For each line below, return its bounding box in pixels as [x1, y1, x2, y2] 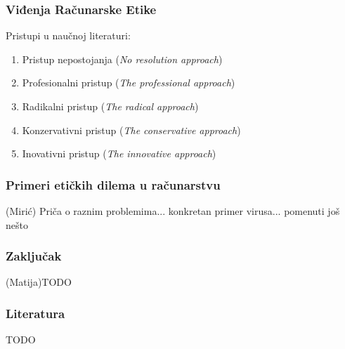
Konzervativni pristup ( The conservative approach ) [22, 122, 241, 137]
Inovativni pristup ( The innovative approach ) [22, 146, 216, 161]
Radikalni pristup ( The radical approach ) [22, 99, 199, 113]
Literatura [6, 304, 65, 322]
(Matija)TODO [6, 275, 72, 289]
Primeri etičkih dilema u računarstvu [6, 176, 221, 193]
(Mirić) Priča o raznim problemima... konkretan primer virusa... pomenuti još [6, 204, 340, 218]
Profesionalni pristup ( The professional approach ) [22, 75, 235, 90]
